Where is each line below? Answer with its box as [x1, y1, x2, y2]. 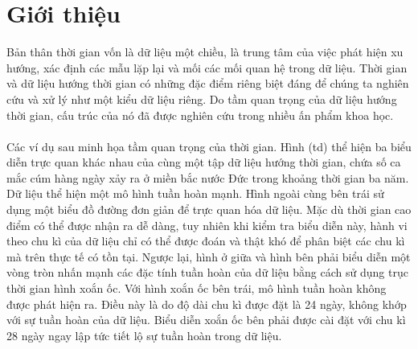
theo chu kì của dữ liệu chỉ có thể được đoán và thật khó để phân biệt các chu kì [6, 232, 405, 249]
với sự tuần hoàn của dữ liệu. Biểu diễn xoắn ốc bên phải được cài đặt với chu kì [6, 311, 406, 328]
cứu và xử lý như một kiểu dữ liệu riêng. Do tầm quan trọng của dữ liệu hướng [6, 90, 397, 107]
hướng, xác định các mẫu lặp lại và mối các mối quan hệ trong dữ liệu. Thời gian [6, 59, 408, 76]
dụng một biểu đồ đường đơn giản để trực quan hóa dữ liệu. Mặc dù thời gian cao [6, 201, 412, 218]
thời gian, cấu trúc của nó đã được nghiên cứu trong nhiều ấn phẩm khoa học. [6, 106, 394, 123]
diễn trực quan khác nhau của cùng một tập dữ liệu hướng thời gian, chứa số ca [6, 154, 401, 170]
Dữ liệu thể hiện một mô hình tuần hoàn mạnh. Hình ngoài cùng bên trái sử [6, 185, 384, 202]
